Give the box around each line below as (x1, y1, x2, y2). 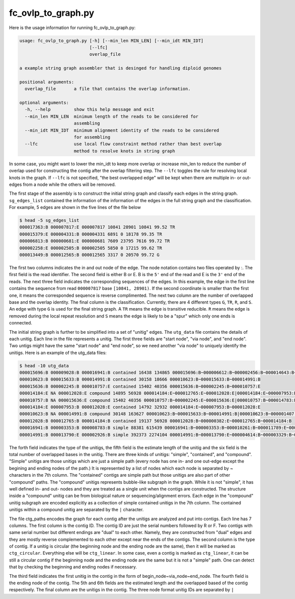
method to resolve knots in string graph (74, 148, 176, 154)
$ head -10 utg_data (19, 363, 69, 368)
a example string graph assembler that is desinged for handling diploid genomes (19, 66, 222, 71)
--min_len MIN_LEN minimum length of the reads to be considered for (25, 113, 199, 119)
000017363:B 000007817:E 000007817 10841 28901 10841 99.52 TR (19, 224, 176, 230)
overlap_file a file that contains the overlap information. (25, 86, 191, 92)
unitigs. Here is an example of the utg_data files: (9, 350, 107, 355)
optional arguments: (19, 100, 69, 106)
